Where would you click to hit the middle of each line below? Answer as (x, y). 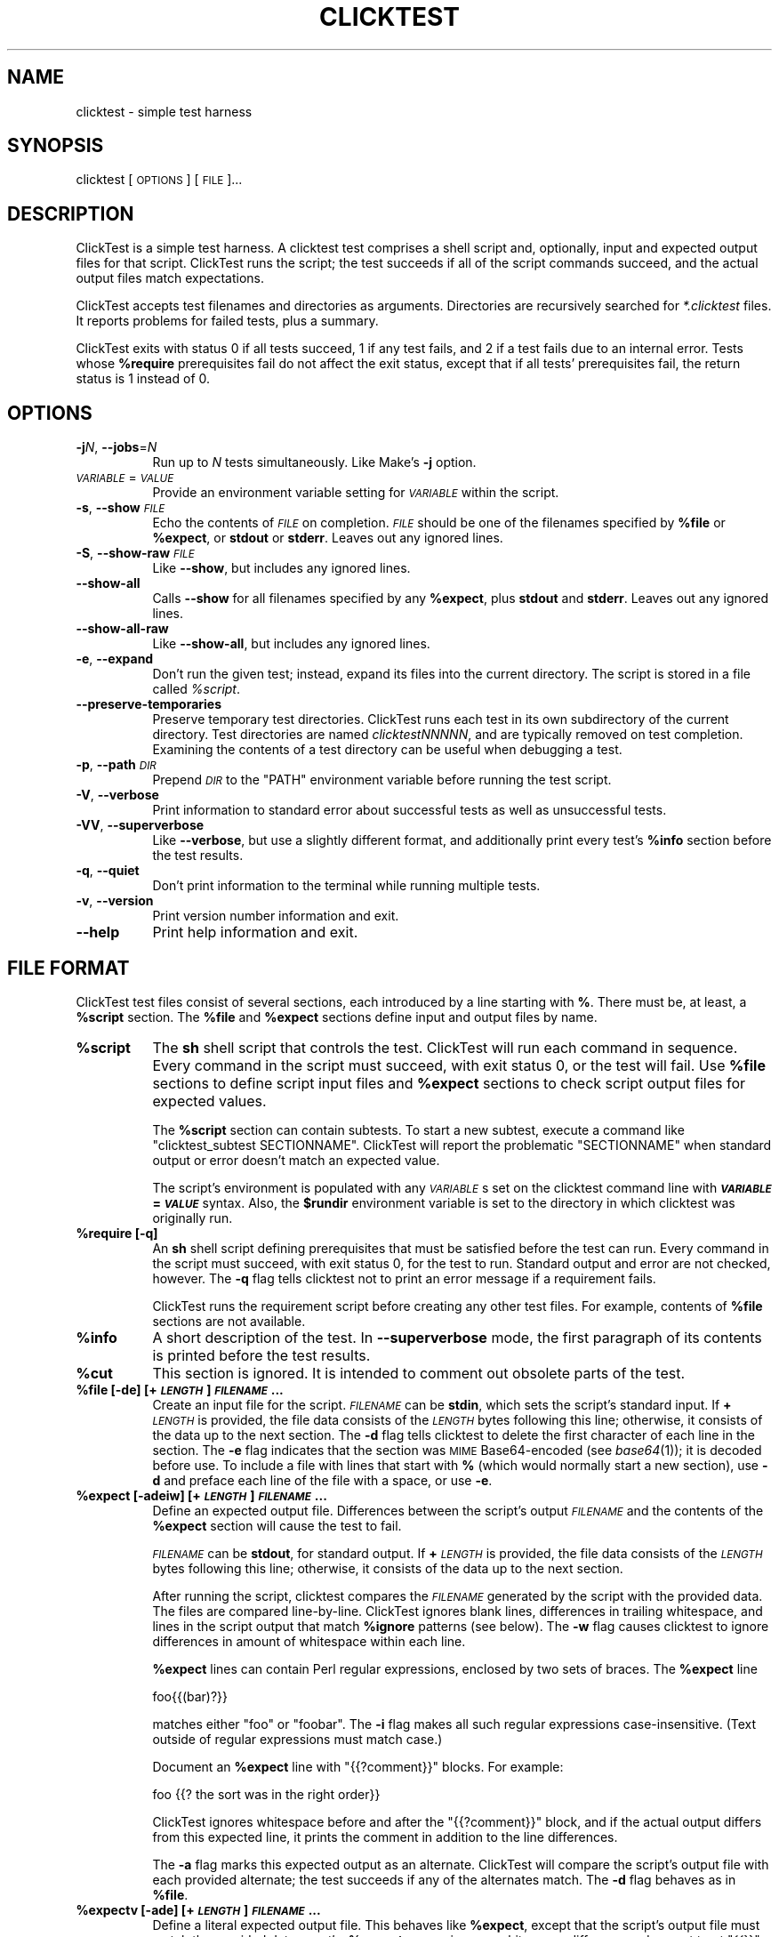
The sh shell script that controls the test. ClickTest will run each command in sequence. (445, 1047)
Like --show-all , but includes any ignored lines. (291, 644)
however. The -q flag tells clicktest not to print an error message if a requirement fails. (404, 1278)
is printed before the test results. (261, 1355)
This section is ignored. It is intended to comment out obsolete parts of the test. (419, 1373)
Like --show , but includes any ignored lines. (281, 568)
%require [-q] (117, 1233)
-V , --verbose (117, 795)
